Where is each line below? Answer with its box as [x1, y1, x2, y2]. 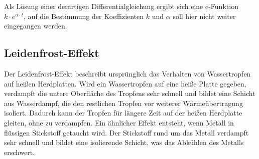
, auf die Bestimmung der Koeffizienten [24, 10, 144, 21]
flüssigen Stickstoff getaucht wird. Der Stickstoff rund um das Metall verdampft [4, 127, 249, 137]
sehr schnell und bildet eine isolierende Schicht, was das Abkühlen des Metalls [4, 137, 244, 147]
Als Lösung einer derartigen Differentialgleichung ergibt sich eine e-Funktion [4, 1, 238, 11]
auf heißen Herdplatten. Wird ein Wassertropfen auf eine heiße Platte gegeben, [4, 78, 246, 88]
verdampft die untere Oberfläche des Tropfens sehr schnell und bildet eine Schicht [4, 88, 255, 98]
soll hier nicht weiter [173, 10, 236, 21]
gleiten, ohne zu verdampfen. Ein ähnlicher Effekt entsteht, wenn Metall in [4, 117, 234, 127]
